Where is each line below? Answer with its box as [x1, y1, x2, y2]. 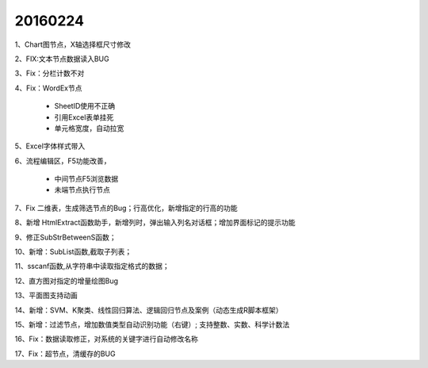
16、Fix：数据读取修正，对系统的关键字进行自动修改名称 [14, 334, 198, 344]
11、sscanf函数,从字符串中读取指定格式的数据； [14, 262, 170, 271]
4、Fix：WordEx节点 [14, 83, 82, 93]
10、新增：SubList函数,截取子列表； [14, 247, 132, 257]
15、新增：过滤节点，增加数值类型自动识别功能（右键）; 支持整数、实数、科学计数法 [14, 320, 290, 329]
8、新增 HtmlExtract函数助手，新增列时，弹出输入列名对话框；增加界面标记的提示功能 [14, 218, 296, 228]
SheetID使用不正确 [54, 102, 116, 111]
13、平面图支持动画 [14, 290, 78, 301]
